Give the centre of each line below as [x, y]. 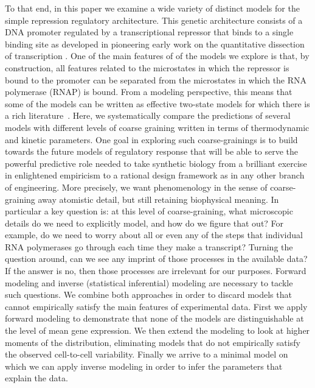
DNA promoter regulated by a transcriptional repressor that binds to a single [149, 32]
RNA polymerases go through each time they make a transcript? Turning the [149, 246]
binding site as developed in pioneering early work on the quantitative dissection [155, 44]
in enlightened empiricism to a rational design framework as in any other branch [155, 175]
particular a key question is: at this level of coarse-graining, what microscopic [149, 211]
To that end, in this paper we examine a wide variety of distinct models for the [152, 8]
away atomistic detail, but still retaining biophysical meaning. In [158, 199]
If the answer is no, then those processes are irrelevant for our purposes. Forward [156, 271]
